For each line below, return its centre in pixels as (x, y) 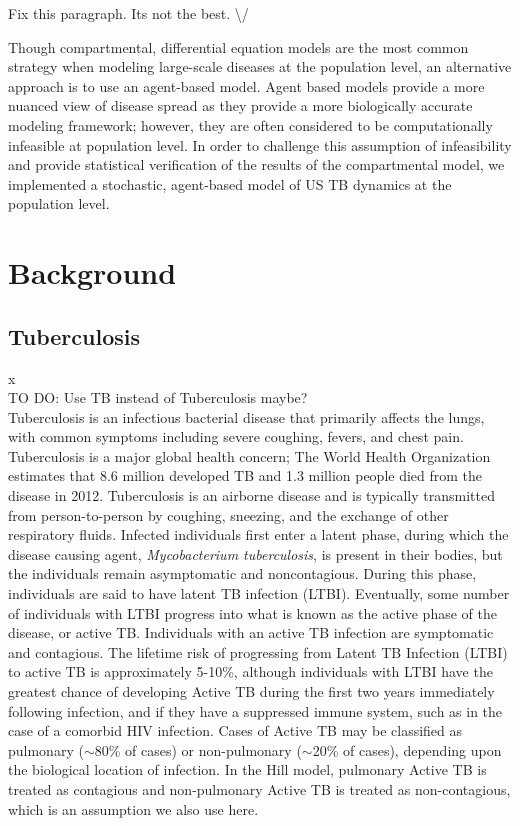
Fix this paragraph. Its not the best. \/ (128, 13)
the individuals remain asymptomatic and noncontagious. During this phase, (242, 573)
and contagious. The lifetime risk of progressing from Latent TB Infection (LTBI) (258, 651)
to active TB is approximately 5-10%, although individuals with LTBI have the (250, 671)
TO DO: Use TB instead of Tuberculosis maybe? (158, 397)
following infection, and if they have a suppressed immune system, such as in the (255, 710)
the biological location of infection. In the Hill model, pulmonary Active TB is (247, 769)
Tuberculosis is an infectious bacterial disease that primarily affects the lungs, (246, 416)
